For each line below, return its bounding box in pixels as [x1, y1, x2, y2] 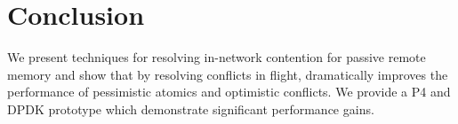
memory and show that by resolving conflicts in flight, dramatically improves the [7, 65, 448, 83]
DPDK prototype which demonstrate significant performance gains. [7, 99, 374, 118]
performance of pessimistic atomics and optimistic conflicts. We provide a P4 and [7, 82, 451, 101]
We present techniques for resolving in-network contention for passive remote [7, 48, 426, 66]
